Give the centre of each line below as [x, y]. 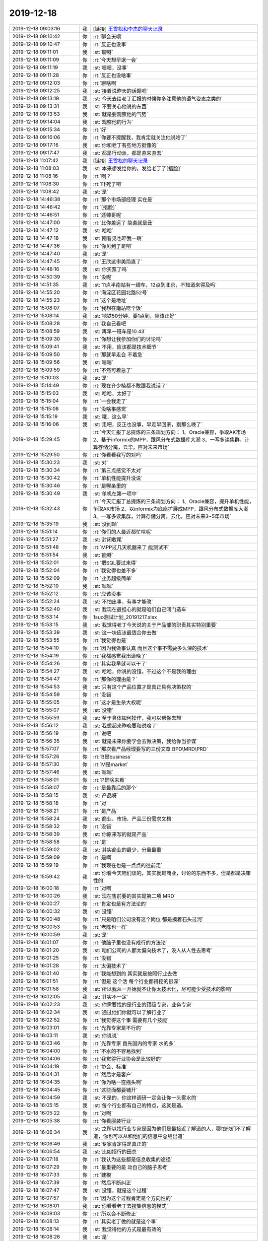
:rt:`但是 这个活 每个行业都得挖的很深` [137, 981]
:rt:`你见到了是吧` [113, 246]
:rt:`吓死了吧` [108, 184]
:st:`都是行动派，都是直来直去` [128, 153]
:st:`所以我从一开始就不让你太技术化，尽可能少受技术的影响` [163, 989]
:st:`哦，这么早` [111, 416]
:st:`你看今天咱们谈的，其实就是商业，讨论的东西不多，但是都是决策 [172, 873]
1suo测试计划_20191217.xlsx [125, 617]
